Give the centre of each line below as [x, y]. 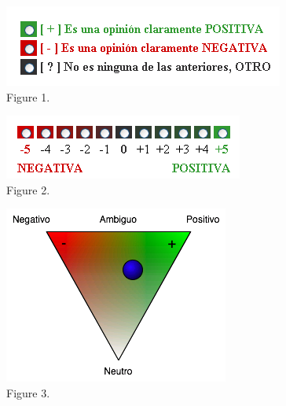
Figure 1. [28, 96]
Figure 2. [28, 189]
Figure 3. [28, 392]
